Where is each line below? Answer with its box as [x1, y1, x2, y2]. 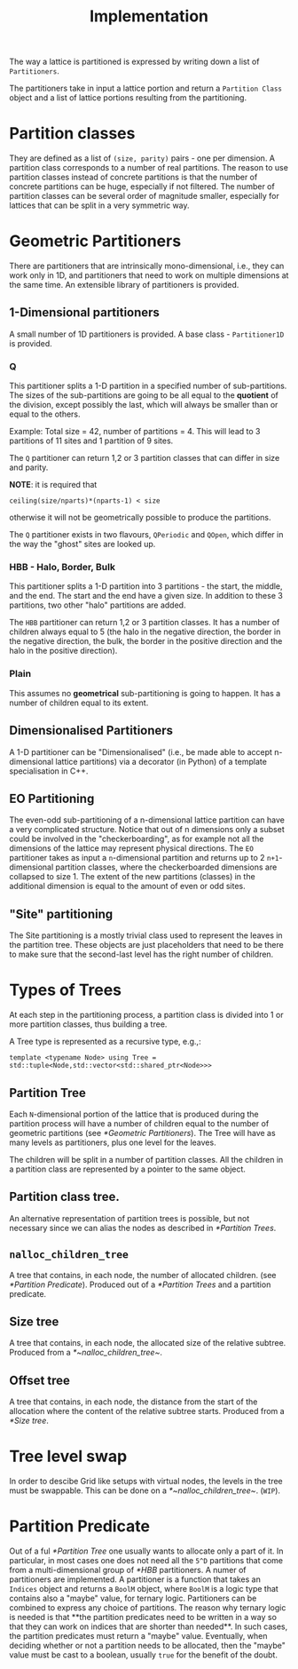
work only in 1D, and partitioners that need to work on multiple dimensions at [9, 270, 289, 281]
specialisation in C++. [9, 766, 89, 776]
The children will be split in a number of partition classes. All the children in [9, 1154, 284, 1164]
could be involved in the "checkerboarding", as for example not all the [9, 833, 264, 845]
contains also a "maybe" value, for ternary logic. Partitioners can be [9, 1593, 257, 1604]
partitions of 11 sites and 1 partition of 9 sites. [9, 435, 174, 446]
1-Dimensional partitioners [9, 305, 160, 321]
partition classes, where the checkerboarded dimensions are [55, 862, 278, 872]
